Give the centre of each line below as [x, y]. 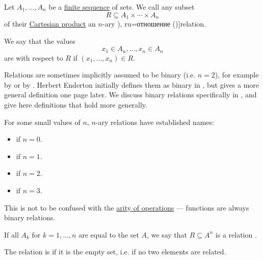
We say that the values [40, 41]
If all [11, 234]
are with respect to [34, 57]
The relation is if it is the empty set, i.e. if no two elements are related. [115, 252]
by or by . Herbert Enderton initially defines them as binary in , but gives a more [132, 84]
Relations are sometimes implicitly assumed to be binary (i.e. [100, 75]
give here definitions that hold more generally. [76, 105]
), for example [237, 75]
